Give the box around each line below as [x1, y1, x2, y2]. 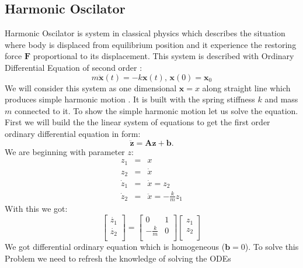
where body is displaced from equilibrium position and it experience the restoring [5, 38, 297, 50]
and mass [264, 93, 298, 105]
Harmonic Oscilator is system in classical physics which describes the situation [5, 27, 285, 39]
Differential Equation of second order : [5, 61, 142, 73]
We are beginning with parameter [5, 145, 125, 157]
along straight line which [202, 81, 291, 94]
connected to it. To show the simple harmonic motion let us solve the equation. [14, 104, 298, 116]
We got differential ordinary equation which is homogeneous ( [5, 240, 225, 253]
